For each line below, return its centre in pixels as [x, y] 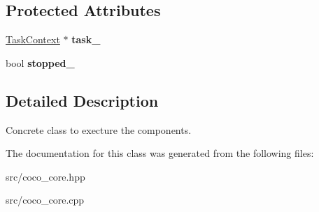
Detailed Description [82, 100]
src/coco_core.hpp [45, 176]
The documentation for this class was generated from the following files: [160, 153]
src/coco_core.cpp [45, 200]
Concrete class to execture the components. [99, 129]
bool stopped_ [40, 62]
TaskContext [33, 39]
